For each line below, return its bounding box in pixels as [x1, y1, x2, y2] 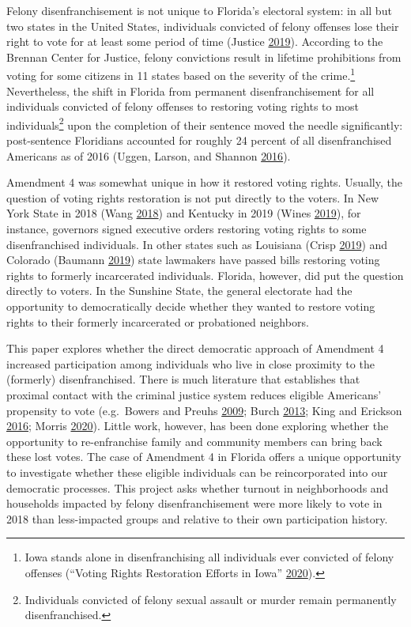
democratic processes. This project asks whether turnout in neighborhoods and [6, 479, 389, 496]
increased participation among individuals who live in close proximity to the [6, 355, 375, 372]
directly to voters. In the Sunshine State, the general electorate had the [6, 282, 353, 299]
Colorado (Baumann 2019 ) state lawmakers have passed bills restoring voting [6, 251, 380, 268]
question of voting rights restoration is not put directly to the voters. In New [6, 189, 379, 206]
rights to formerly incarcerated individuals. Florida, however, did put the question [6, 266, 404, 283]
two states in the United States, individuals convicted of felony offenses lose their [6, 17, 399, 34]
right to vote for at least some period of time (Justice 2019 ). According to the [6, 33, 383, 50]
